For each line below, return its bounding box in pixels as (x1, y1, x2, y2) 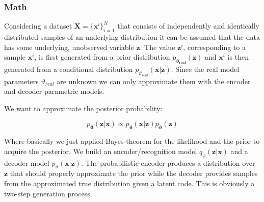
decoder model (4, 157, 49, 168)
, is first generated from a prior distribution (34, 52, 170, 62)
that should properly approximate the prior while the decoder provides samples (10, 168, 258, 179)
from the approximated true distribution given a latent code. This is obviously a (4, 178, 255, 188)
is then (227, 52, 249, 62)
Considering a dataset (4, 20, 72, 31)
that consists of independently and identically (117, 20, 259, 31)
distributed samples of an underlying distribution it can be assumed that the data (4, 32, 260, 42)
